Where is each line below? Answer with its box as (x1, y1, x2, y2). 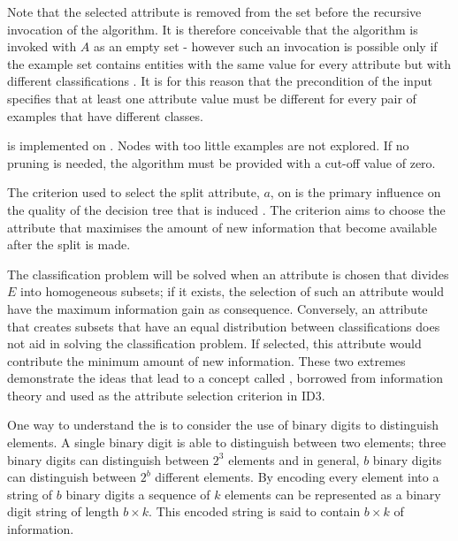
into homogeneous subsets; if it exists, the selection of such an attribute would (20, 282, 444, 301)
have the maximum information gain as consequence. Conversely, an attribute (7, 299, 428, 317)
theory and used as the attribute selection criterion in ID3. (7, 385, 325, 404)
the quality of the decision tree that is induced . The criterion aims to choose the (7, 200, 446, 218)
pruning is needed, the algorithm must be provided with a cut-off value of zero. (7, 153, 436, 171)
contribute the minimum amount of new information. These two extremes (7, 351, 406, 370)
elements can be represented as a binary (225, 484, 441, 503)
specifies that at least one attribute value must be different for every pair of (7, 88, 416, 107)
